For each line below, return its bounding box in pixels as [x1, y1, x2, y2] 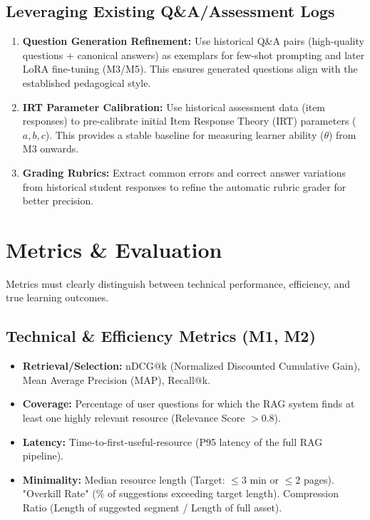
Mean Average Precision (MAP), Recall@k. [22, 372, 211, 387]
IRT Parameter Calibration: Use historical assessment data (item [22, 99, 326, 114]
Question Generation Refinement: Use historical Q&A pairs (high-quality [22, 33, 364, 48]
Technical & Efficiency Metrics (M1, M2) [6, 325, 316, 347]
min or [250, 472, 279, 487]
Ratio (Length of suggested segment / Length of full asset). [22, 500, 282, 514]
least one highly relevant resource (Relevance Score [22, 410, 245, 425]
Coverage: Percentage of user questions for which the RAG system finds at [22, 396, 355, 411]
